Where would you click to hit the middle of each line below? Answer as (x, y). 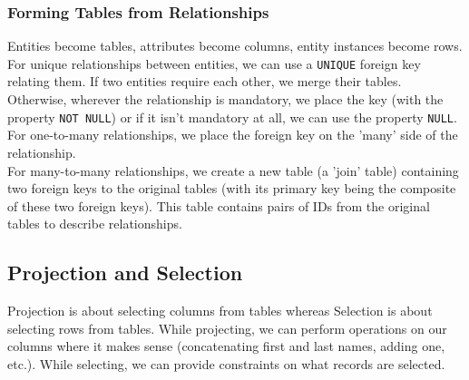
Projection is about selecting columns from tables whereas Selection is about (220, 311)
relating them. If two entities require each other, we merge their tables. (205, 81)
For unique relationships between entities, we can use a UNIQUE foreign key (214, 63)
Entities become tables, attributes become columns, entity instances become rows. (235, 46)
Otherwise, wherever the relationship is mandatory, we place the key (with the (225, 99)
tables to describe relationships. (95, 224)
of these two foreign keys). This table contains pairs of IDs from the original (219, 205)
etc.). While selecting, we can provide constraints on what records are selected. (226, 363)
